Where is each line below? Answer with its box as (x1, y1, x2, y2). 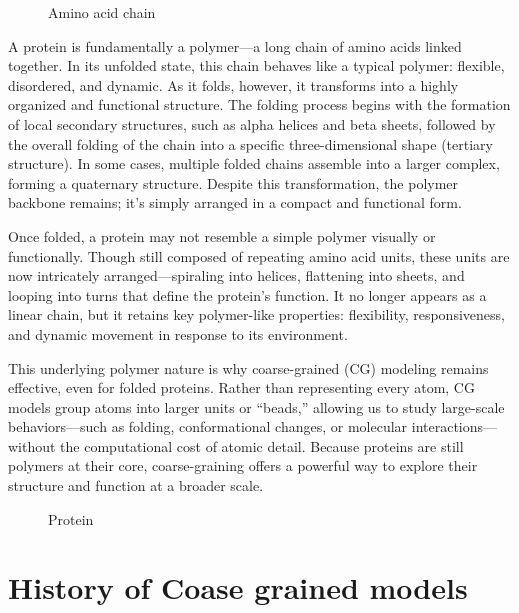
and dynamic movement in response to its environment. (8, 323, 348, 344)
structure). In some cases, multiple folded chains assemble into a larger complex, (8, 153, 500, 174)
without (8, 435, 56, 456)
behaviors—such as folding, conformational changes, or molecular (8, 416, 408, 437)
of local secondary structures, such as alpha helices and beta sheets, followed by (8, 113, 496, 134)
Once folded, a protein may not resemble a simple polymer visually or (8, 225, 436, 246)
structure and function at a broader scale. (8, 475, 264, 496)
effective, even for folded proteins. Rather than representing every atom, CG (8, 377, 475, 398)
